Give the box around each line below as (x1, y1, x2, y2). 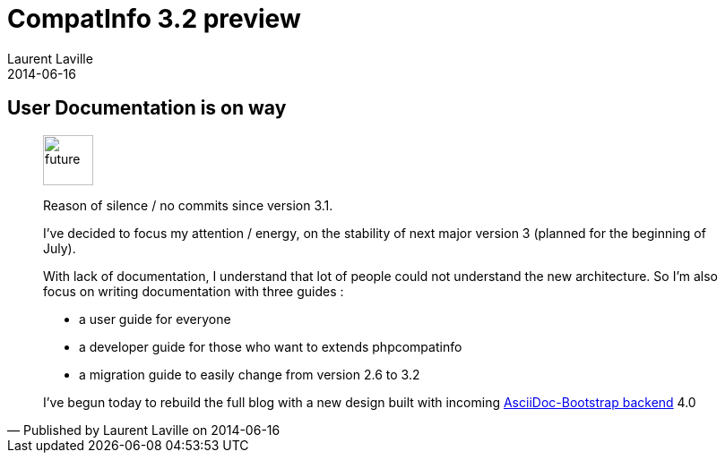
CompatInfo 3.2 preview (7, 4, 301, 34)
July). (43, 240, 76, 256)
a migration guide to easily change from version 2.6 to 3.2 (79, 366, 420, 382)
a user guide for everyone (79, 311, 231, 327)
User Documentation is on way (7, 97, 287, 120)
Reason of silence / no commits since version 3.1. (43, 197, 333, 213)
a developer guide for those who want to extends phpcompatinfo (79, 338, 462, 354)
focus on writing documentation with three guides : (43, 283, 344, 299)
